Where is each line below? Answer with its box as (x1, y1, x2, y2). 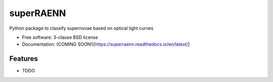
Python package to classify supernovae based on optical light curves (9, 25, 154, 31)
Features (9, 54, 38, 63)
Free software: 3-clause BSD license (22, 34, 98, 40)
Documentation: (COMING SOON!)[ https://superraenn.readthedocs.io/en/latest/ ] (22, 41, 190, 47)
